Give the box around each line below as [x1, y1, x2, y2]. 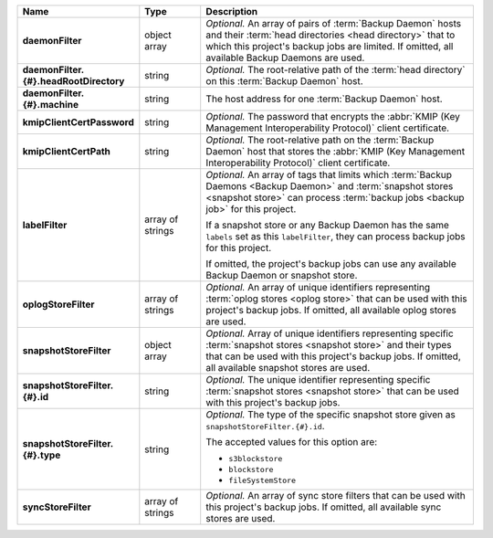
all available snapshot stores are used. [205, 362, 371, 374]
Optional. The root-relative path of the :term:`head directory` [205, 64, 466, 76]
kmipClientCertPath [22, 145, 111, 157]
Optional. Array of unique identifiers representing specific [205, 327, 454, 340]
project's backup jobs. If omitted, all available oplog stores [205, 304, 456, 316]
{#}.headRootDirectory [22, 75, 125, 87]
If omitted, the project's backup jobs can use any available [205, 258, 456, 269]
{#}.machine [22, 99, 79, 111]
